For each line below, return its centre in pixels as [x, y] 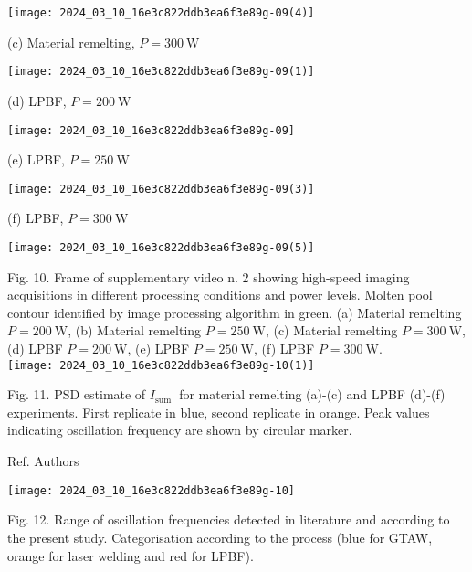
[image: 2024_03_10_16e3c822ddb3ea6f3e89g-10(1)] [161, 365]
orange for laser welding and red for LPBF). [131, 555]
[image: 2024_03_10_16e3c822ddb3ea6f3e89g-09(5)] [161, 248]
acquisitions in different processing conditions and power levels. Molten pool [220, 295]
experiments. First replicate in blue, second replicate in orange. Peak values [219, 412]
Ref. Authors [43, 461]
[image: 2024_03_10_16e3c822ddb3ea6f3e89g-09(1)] [161, 72]
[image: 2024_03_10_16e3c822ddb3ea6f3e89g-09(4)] [161, 13]
